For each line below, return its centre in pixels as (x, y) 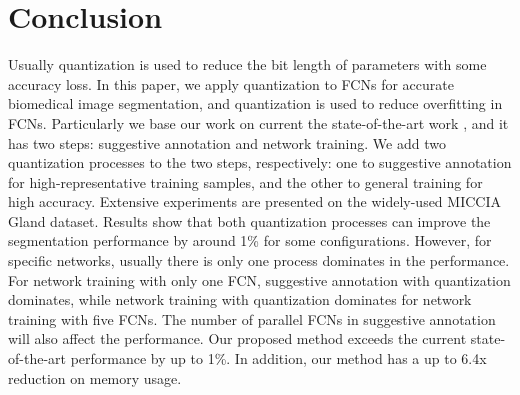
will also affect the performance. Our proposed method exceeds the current (237, 338)
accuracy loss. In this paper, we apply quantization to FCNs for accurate (231, 83)
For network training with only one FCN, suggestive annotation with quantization (259, 279)
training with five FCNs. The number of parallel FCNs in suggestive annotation (252, 318)
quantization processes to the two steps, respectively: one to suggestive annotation (260, 162)
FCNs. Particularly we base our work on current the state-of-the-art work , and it (258, 122)
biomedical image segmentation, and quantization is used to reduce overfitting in (255, 103)
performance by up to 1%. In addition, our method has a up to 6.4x (278, 358)
